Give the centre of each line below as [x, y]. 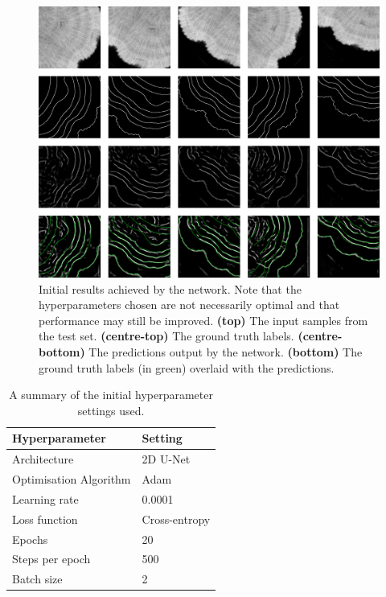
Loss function [45, 519]
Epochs [30, 539]
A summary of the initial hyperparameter [111, 395]
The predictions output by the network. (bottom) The [226, 352]
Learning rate [45, 498]
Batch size [37, 579]
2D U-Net [166, 459]
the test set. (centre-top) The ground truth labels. [166, 336]
